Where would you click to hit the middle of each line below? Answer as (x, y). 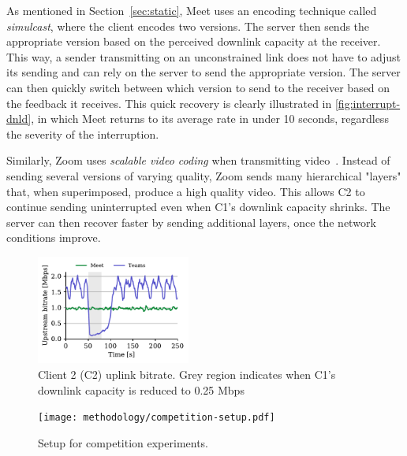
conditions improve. (54, 237)
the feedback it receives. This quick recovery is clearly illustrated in (169, 103)
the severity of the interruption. (83, 133)
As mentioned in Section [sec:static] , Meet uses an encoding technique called (192, 10)
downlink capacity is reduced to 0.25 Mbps (141, 389)
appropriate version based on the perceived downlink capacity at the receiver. (194, 41)
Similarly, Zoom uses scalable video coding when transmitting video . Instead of (198, 160)
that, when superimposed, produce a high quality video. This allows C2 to (186, 191)
